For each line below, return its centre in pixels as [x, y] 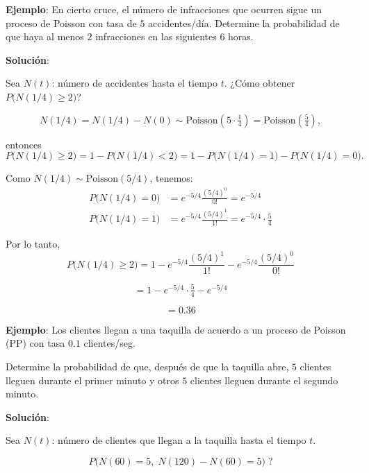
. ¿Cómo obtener [260, 83]
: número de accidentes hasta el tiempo [134, 83]
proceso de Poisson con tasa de [71, 23]
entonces [24, 144]
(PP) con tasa [35, 343]
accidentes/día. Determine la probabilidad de [244, 23]
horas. [241, 36]
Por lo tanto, [33, 244]
